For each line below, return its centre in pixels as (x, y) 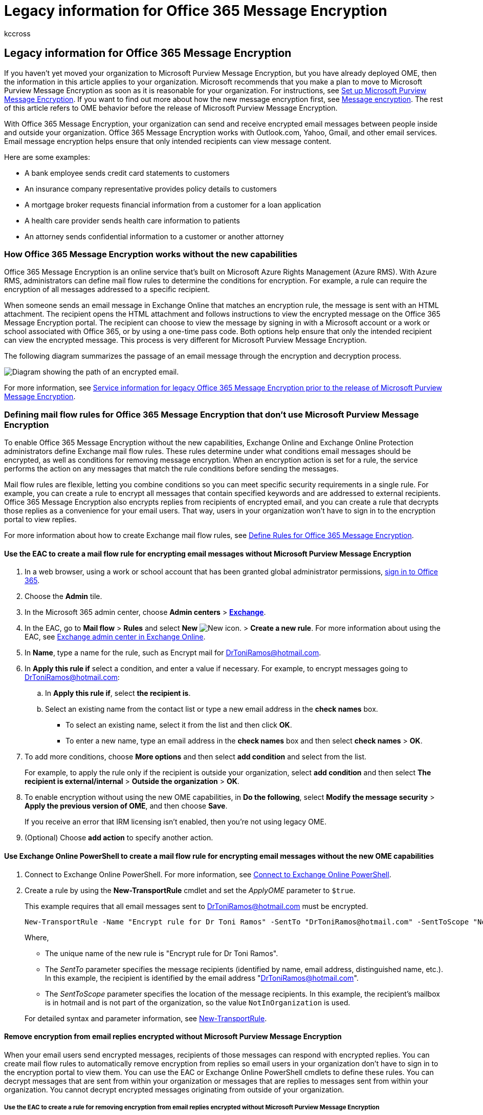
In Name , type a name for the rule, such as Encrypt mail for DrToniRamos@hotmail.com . (173, 653)
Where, (37, 937)
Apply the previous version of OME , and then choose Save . (126, 806)
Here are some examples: (47, 157)
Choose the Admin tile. (63, 596)
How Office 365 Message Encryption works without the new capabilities (151, 254)
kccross (17, 33)
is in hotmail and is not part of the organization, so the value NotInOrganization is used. (198, 1002)
